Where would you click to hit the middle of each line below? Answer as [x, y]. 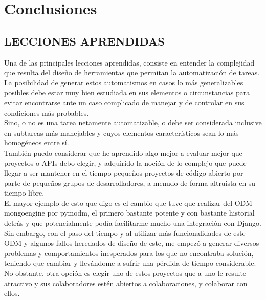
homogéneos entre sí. [37, 143]
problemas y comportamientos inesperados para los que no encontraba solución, [129, 253]
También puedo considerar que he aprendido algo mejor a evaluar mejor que [123, 152]
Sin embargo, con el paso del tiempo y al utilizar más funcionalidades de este [125, 233]
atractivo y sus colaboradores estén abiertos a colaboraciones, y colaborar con [126, 283]
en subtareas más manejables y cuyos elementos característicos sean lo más [121, 132]
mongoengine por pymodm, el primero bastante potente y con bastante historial [129, 213]
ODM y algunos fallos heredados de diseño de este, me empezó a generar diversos [132, 243]
